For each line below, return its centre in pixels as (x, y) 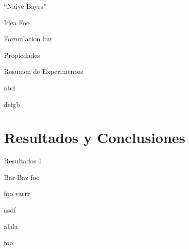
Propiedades (22, 55)
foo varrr (17, 193)
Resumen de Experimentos (43, 71)
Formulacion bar (28, 39)
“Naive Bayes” (25, 6)
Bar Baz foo (22, 177)
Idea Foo (17, 22)
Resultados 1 (23, 161)
